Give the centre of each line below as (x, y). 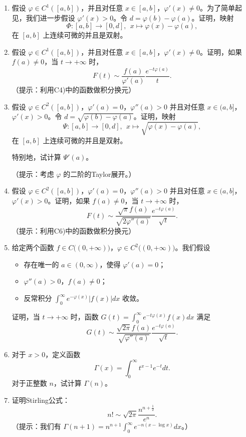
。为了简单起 (221, 8)
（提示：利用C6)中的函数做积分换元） (74, 230)
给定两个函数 (33, 247)
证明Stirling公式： (41, 400)
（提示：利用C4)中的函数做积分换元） (74, 90)
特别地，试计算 (36, 157)
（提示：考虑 (33, 174)
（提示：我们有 (36, 426)
